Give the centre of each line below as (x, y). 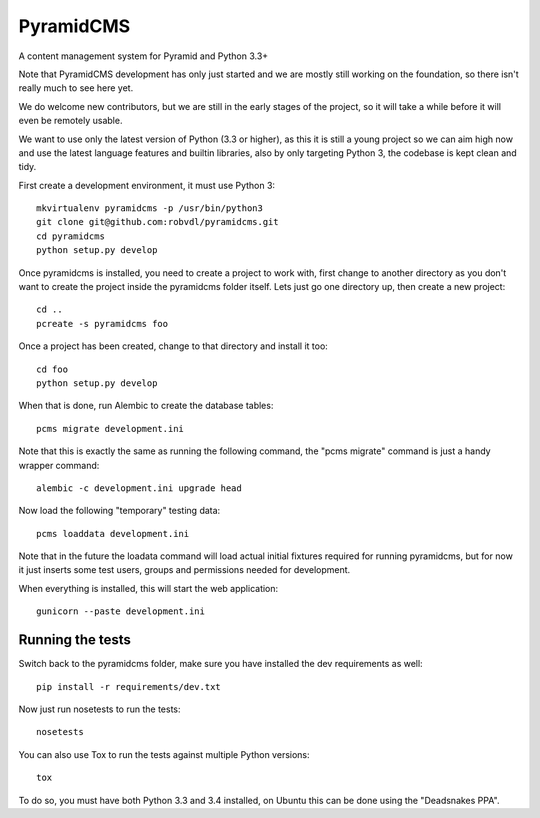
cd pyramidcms (70, 236)
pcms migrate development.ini (110, 428)
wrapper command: (59, 465)
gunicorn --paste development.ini (120, 611)
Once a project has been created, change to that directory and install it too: (173, 346)
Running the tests (75, 640)
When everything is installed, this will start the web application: (148, 588)
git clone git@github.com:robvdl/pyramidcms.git (157, 222)
